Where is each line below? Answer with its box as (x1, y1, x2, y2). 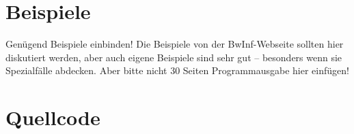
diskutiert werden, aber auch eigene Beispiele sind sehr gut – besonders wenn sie (5, 50, 342, 64)
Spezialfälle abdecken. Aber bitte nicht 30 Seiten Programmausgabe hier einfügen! (5, 63, 349, 78)
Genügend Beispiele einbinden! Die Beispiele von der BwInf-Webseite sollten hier (5, 37, 344, 51)
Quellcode (5, 103, 100, 131)
